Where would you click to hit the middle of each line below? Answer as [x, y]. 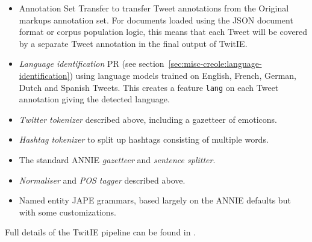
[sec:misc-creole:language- [215, 64]
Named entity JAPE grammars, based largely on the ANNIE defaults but [155, 200]
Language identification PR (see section [92, 64]
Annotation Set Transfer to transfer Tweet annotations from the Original [154, 8]
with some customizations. [68, 212]
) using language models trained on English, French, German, [183, 75]
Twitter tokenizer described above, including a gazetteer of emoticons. [148, 119]
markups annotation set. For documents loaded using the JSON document [156, 20]
